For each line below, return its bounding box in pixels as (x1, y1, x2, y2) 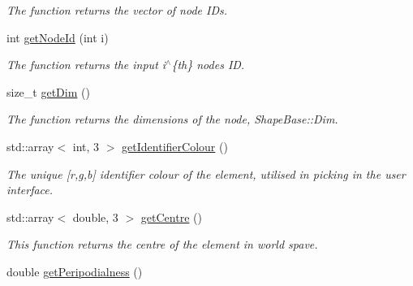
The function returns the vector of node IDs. (6, 2, 228, 18)
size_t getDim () (6, 83, 90, 100)
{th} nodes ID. (171, 56, 245, 73)
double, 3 (72, 208, 118, 225)
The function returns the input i (6, 56, 166, 73)
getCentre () (140, 208, 202, 225)
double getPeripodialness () (6, 262, 143, 279)
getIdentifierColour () (122, 137, 228, 154)
